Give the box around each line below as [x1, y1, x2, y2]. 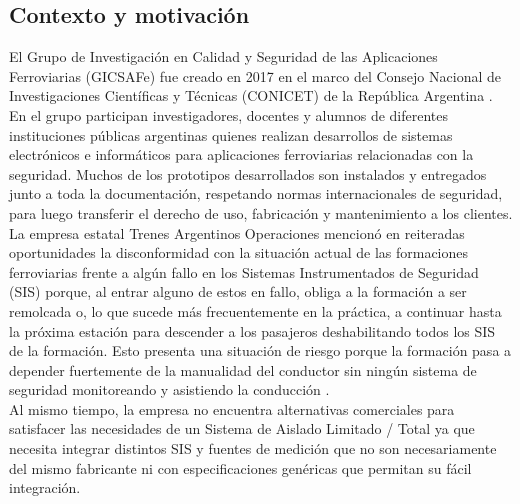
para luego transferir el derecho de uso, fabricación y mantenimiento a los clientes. [9, 202, 513, 223]
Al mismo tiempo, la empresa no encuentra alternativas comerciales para [9, 398, 455, 419]
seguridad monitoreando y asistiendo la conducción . [9, 379, 330, 400]
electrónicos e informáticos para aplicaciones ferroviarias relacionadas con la [9, 144, 474, 165]
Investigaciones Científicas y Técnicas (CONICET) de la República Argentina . [9, 85, 493, 106]
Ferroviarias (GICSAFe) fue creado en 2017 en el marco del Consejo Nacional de [9, 65, 501, 86]
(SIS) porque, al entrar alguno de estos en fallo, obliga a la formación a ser [9, 281, 467, 302]
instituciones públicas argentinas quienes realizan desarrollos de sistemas [9, 124, 453, 145]
